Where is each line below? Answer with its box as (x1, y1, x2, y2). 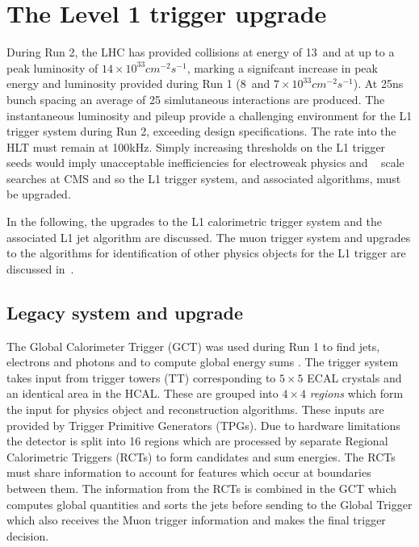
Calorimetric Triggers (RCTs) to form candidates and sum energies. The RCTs (6, 448, 396, 465)
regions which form (309, 385, 404, 402)
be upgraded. (6, 186, 71, 203)
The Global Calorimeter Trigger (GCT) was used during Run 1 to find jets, (6, 337, 380, 354)
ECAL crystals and (307, 369, 402, 386)
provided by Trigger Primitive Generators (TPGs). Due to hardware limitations (6, 416, 400, 433)
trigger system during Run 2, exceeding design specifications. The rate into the (6, 123, 396, 140)
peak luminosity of (6, 59, 98, 76)
